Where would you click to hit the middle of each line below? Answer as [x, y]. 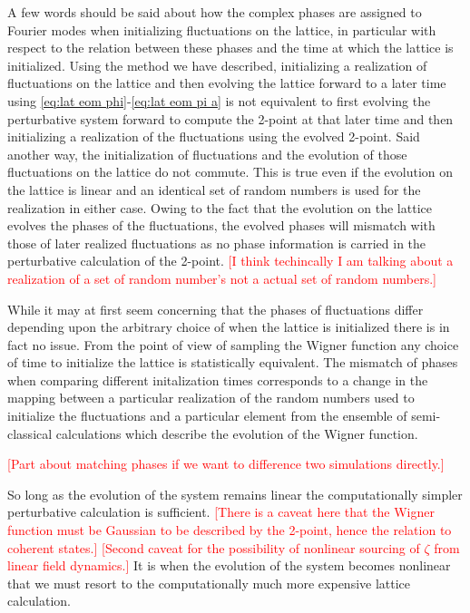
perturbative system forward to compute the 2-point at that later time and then [230, 118]
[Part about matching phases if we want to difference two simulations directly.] [226, 464]
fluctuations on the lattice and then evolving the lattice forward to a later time [227, 83]
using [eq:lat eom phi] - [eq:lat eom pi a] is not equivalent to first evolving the [219, 100]
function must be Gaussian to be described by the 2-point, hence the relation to [230, 530]
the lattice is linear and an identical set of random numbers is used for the [214, 189]
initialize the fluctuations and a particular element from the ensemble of [207, 416]
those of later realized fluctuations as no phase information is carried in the [217, 243]
